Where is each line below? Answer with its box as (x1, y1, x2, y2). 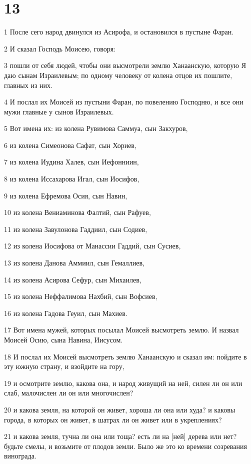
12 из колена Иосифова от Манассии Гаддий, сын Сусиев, (4, 240, 181, 251)
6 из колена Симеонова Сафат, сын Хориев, (4, 139, 136, 150)
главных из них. (4, 79, 52, 90)
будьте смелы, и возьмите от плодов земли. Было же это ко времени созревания (4, 440, 247, 451)
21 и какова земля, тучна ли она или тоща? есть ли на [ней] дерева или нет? (4, 431, 237, 441)
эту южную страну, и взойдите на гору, (4, 361, 124, 371)
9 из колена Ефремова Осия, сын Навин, (4, 190, 127, 200)
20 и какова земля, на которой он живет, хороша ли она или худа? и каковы (4, 404, 235, 414)
